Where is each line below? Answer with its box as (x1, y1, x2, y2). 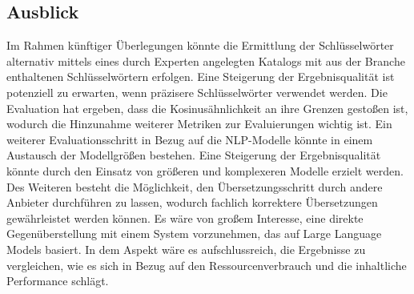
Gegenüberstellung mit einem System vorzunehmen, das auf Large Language (6, 225, 382, 242)
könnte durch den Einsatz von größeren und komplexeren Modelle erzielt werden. (6, 162, 404, 179)
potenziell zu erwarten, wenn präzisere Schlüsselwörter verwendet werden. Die (6, 83, 388, 100)
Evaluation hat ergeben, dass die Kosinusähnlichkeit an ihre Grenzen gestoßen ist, (6, 99, 408, 116)
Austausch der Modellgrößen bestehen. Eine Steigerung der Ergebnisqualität (6, 147, 381, 163)
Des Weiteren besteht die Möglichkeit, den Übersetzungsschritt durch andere (6, 178, 383, 195)
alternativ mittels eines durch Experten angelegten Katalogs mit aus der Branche (6, 52, 405, 69)
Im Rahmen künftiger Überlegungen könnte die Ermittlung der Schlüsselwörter (6, 37, 394, 54)
